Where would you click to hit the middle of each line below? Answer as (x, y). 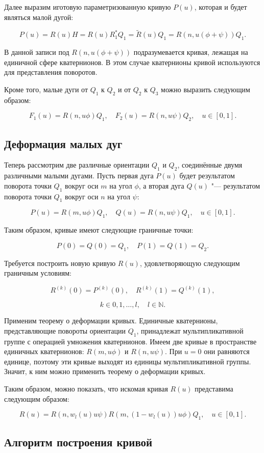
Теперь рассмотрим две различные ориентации (77, 165)
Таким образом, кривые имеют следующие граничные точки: (99, 230)
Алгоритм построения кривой (78, 442)
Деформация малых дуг (63, 143)
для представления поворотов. (51, 72)
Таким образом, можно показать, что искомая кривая (86, 388)
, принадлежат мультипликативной (190, 330)
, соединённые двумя (210, 165)
